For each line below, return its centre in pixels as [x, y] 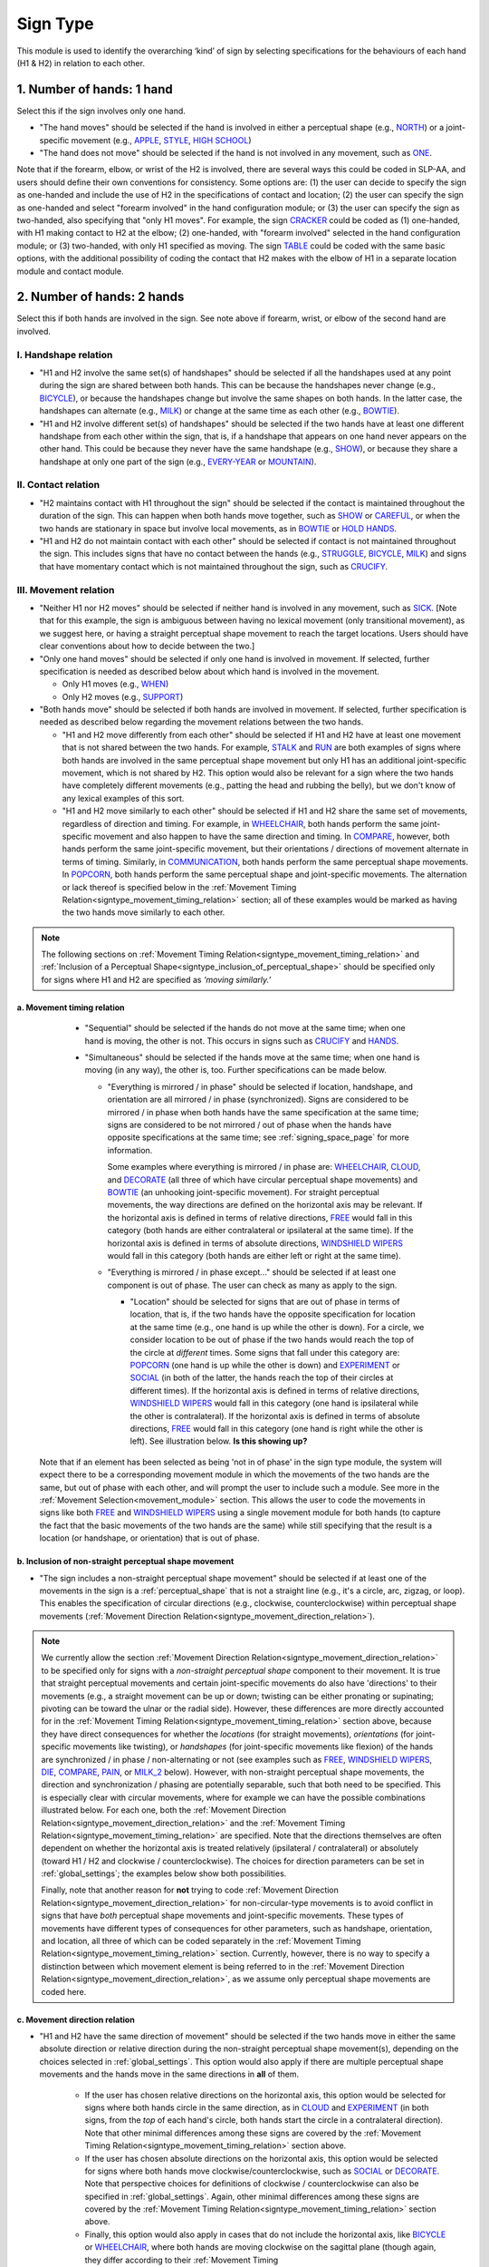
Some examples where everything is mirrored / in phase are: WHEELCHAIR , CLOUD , [264, 1167]
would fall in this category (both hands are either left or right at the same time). [254, 1255]
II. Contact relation [58, 485]
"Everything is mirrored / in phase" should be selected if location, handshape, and [260, 1086]
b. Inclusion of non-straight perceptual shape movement [125, 1562]
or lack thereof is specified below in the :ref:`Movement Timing [179, 887]
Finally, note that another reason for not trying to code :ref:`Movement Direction [190, 1890]
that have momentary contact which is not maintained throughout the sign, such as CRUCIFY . [214, 566]
